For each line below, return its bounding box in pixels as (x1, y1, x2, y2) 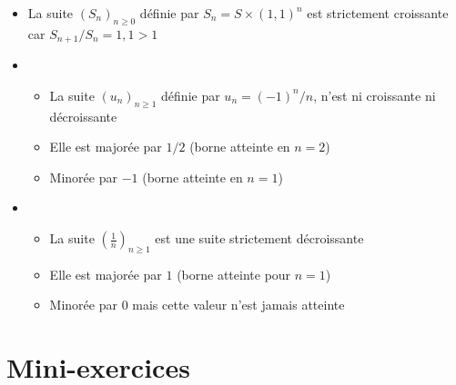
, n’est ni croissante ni (313, 85, 436, 104)
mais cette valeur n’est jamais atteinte (132, 295, 345, 314)
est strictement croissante (307, 4, 449, 22)
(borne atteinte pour (177, 264, 291, 283)
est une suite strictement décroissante (155, 229, 364, 248)
